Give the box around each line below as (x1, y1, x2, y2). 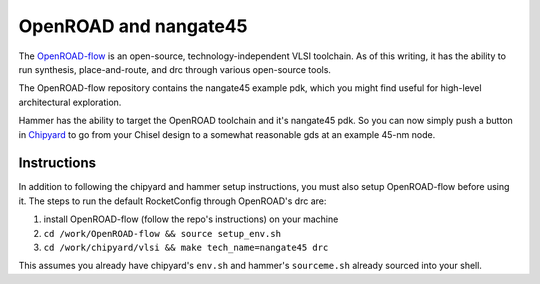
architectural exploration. (18, 96, 122, 108)
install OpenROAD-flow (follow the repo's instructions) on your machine (43, 213, 339, 225)
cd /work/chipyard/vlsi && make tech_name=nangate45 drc (43, 241, 329, 253)
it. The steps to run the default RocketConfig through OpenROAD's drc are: (18, 195, 327, 207)
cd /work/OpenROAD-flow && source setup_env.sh (43, 228, 282, 239)
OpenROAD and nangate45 (18, 15, 248, 37)
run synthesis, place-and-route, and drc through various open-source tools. (18, 63, 332, 75)
